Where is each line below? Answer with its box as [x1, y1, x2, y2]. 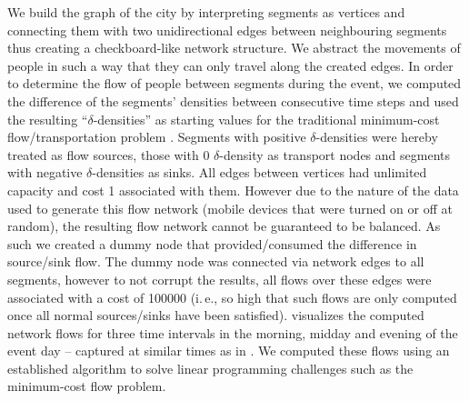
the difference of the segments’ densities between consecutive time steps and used [7, 91, 459, 110]
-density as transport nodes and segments [219, 145, 450, 164]
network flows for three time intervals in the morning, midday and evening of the [7, 323, 458, 342]
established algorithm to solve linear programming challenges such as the [7, 358, 414, 377]
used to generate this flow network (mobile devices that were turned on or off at [7, 198, 453, 217]
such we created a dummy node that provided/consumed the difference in [7, 234, 417, 253]
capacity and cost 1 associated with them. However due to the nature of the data [7, 180, 459, 199]
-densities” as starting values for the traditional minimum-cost [93, 109, 440, 128]
